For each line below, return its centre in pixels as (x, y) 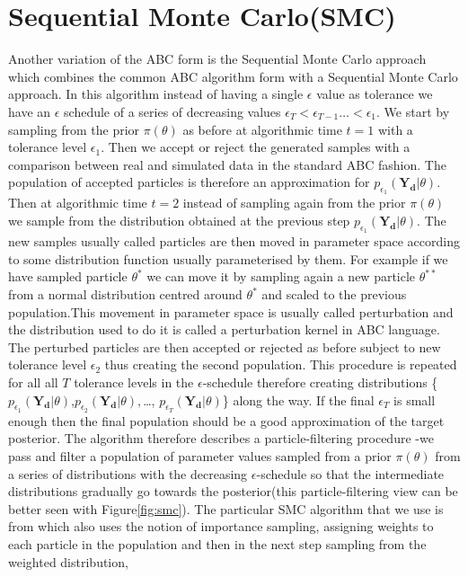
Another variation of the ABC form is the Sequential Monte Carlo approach (217, 59)
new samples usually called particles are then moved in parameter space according (234, 241)
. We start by (413, 111)
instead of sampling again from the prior (294, 203)
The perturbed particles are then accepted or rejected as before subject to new (225, 346)
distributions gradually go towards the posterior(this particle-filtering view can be (233, 491)
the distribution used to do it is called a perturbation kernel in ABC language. (224, 329)
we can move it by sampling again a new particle (281, 276)
